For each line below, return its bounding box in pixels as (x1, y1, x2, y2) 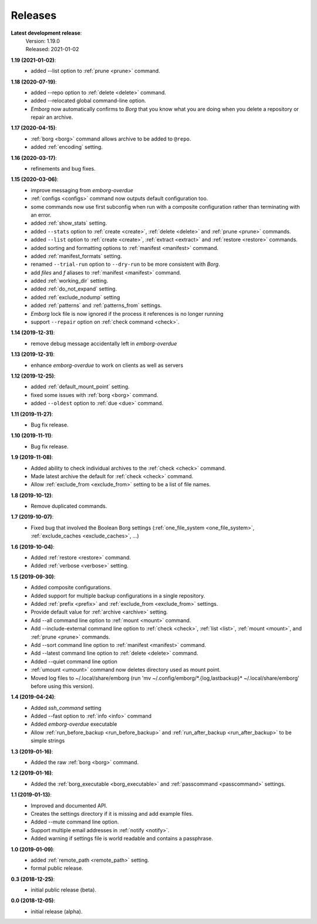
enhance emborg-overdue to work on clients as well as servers (31, 362, 184, 369)
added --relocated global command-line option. (31, 97, 146, 104)
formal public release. (31, 865, 83, 872)
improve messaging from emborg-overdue (31, 186, 133, 194)
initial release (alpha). (31, 908, 83, 915)
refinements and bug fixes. (31, 165, 96, 172)
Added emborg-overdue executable (31, 720, 117, 728)
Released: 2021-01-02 (25, 46, 79, 53)
